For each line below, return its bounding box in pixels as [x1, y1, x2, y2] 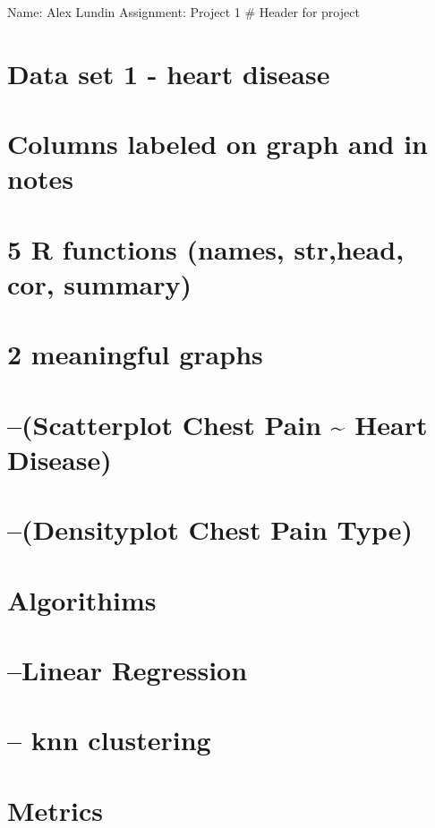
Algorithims [7, 581, 157, 618]
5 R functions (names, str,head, [7, 230, 405, 267]
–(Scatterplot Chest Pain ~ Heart [7, 405, 428, 442]
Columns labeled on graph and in [7, 125, 429, 162]
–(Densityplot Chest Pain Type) [7, 511, 414, 548]
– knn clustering [7, 721, 211, 758]
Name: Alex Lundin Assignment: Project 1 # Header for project [7, 3, 360, 21]
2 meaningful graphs [7, 336, 263, 372]
